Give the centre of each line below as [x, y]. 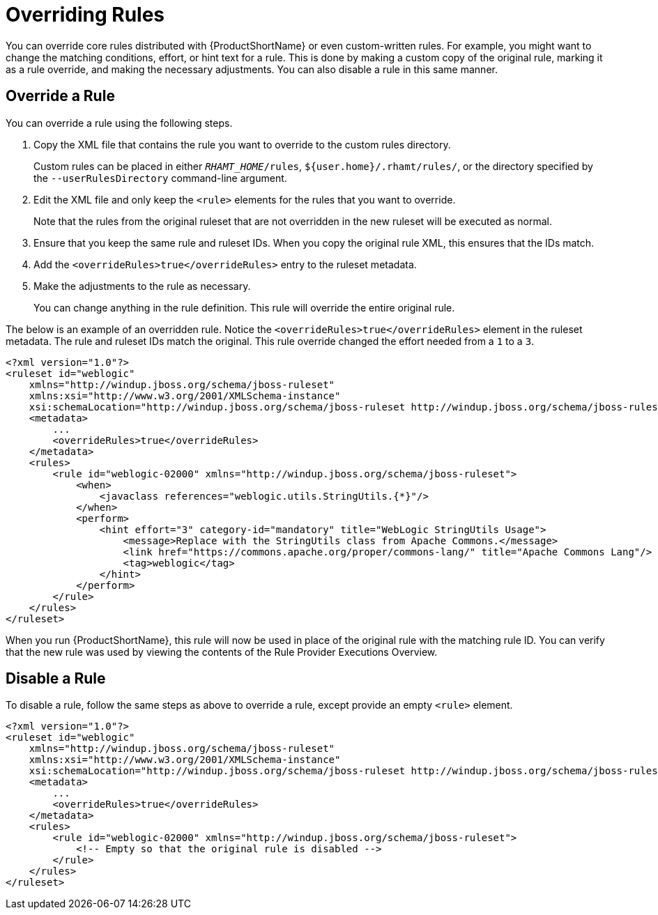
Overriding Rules [85, 15]
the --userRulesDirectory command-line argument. [160, 178]
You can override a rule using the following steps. [119, 123]
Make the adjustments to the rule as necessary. [142, 286]
